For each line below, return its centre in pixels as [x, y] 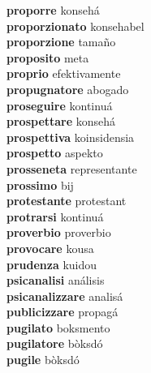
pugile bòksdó [43, 360]
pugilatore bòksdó [55, 343]
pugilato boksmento [58, 327]
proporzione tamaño [61, 42]
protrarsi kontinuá [55, 216]
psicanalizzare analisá [65, 296]
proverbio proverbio [59, 232]
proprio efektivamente [64, 73]
